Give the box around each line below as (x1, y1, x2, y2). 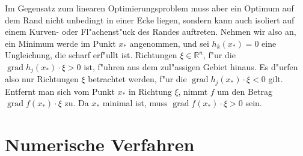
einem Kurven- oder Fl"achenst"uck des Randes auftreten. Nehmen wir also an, (5, 25, 296, 38)
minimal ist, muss (102, 97, 168, 109)
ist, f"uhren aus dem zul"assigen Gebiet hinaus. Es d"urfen (84, 60, 298, 73)
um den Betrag (217, 85, 272, 97)
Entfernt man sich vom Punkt (5, 85, 115, 97)
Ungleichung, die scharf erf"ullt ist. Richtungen (5, 49, 177, 61)
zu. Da (64, 97, 89, 109)
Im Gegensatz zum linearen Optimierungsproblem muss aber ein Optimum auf (5, 2, 294, 14)
